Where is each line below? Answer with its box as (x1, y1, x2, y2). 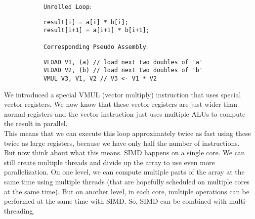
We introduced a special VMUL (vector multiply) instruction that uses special (4, 89, 241, 99)
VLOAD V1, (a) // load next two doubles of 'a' (43, 58, 203, 66)
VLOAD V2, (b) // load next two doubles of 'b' (43, 67, 203, 74)
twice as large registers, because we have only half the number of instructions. (4, 137, 240, 148)
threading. (4, 205, 35, 216)
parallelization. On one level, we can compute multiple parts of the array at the (4, 167, 245, 177)
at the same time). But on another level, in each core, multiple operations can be (4, 186, 250, 196)
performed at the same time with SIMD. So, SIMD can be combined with (4, 196, 227, 206)
